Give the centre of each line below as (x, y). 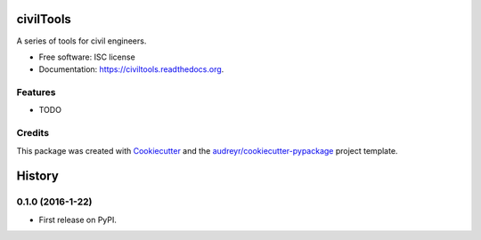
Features (36, 92)
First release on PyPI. (78, 220)
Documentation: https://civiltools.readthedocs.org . (131, 69)
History (38, 176)
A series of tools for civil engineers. (82, 41)
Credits (33, 133)
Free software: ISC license (87, 57)
